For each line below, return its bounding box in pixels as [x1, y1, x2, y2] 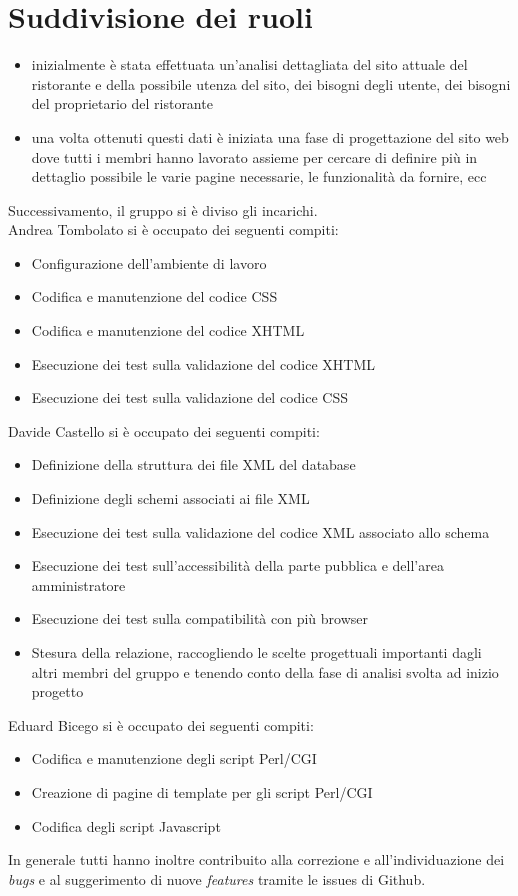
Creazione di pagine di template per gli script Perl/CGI [31, 781, 373, 802]
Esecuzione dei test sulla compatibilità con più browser [31, 608, 368, 629]
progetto [31, 681, 84, 702]
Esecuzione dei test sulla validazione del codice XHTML [31, 353, 375, 374]
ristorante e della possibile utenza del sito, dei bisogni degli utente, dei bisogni [31, 73, 511, 94]
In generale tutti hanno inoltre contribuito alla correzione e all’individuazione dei [8, 849, 505, 870]
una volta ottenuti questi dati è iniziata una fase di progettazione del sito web [31, 126, 509, 147]
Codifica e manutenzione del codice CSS [31, 286, 278, 307]
